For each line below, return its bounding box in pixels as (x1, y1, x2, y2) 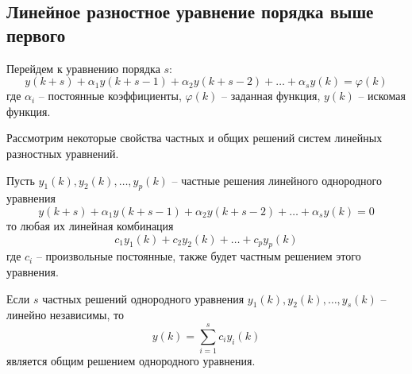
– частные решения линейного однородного (171, 172, 382, 188)
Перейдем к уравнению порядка (6, 60, 160, 76)
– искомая (358, 87, 406, 104)
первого (6, 22, 66, 47)
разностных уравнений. (6, 145, 119, 161)
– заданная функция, (221, 87, 321, 104)
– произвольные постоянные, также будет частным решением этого (36, 248, 361, 264)
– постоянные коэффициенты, (38, 87, 182, 104)
